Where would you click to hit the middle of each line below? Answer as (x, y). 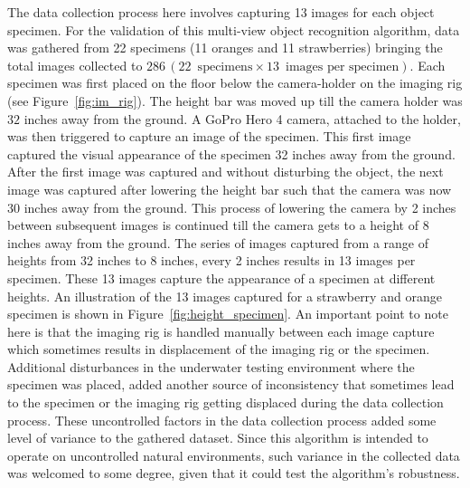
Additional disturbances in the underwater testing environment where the (211, 366)
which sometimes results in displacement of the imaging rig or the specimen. (219, 349)
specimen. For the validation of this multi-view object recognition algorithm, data (234, 29)
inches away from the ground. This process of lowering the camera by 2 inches (240, 207)
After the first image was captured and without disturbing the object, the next (226, 172)
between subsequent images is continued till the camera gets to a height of (213, 225)
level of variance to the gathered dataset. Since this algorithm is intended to (218, 438)
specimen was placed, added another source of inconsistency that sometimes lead (231, 384)
